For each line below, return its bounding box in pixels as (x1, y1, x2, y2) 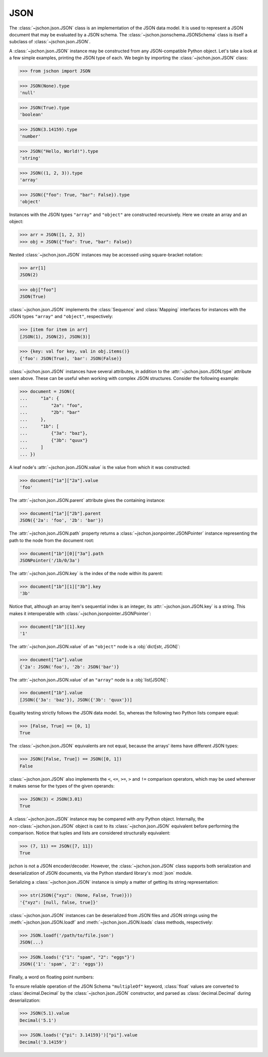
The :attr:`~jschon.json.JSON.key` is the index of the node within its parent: (9, 571, 163, 577)
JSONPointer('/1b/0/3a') (19, 558, 80, 564)
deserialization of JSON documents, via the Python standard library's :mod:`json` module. (9, 870, 193, 876)
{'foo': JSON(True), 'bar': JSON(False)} (19, 355, 122, 361)
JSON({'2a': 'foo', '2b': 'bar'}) (19, 518, 104, 523)
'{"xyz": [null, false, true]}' (19, 899, 99, 905)
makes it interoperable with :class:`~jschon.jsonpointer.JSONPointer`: (9, 610, 151, 616)
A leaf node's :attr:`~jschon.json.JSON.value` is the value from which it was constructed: (9, 464, 191, 470)
